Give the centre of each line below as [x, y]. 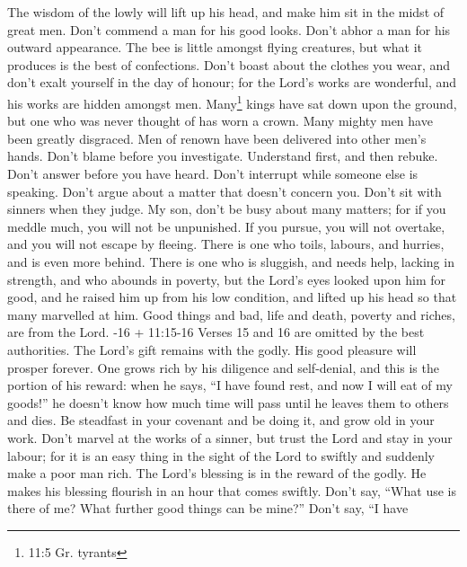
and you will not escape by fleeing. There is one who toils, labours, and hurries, [226, 244]
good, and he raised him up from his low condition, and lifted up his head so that [232, 297]
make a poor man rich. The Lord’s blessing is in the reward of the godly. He [217, 473]
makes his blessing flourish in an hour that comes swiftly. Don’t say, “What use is [232, 490]
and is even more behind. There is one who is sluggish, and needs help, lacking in [231, 261]
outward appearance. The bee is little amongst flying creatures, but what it [215, 47]
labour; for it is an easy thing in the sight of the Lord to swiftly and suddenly [221, 455]
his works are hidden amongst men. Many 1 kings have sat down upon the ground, [232, 102]
